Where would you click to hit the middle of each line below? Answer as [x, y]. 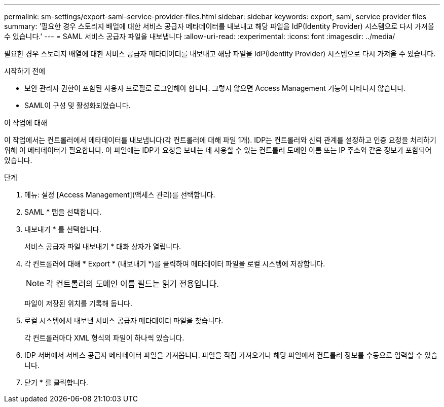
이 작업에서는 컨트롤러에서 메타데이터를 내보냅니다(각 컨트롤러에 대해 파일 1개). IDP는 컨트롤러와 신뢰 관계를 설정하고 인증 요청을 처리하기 [220, 140]
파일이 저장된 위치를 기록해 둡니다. [78, 303]
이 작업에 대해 [26, 123]
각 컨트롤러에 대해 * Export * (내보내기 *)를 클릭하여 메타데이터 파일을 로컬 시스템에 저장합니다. [175, 264]
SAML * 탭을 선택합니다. [63, 212]
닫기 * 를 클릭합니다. [56, 382]
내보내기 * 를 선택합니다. [63, 229]
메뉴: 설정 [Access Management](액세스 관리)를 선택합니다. [120, 195]
